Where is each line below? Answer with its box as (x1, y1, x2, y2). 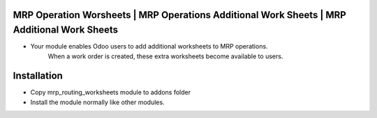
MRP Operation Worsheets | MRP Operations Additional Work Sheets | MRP (13, 9, 347, 21)
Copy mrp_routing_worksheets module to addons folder (30, 88, 191, 96)
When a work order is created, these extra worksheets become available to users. (47, 52, 283, 60)
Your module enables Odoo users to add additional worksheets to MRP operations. (30, 42, 268, 51)
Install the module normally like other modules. (30, 98, 165, 106)
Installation (13, 70, 63, 82)
